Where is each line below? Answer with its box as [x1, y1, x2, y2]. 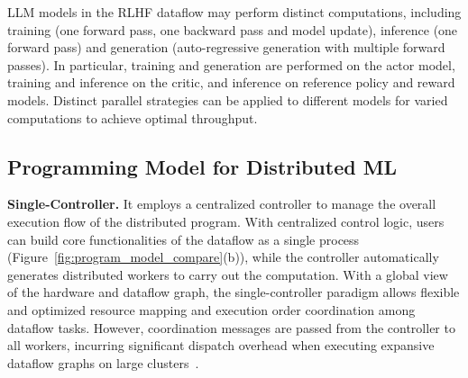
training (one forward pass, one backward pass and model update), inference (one [7, 20, 458, 39]
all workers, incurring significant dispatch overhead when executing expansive [7, 336, 435, 355]
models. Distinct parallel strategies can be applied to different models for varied [7, 90, 448, 109]
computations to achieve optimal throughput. [7, 108, 258, 127]
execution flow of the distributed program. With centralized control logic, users [7, 211, 445, 230]
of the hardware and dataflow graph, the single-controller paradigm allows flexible [7, 283, 460, 301]
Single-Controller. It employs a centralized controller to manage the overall [7, 194, 436, 213]
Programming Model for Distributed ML [7, 152, 398, 180]
